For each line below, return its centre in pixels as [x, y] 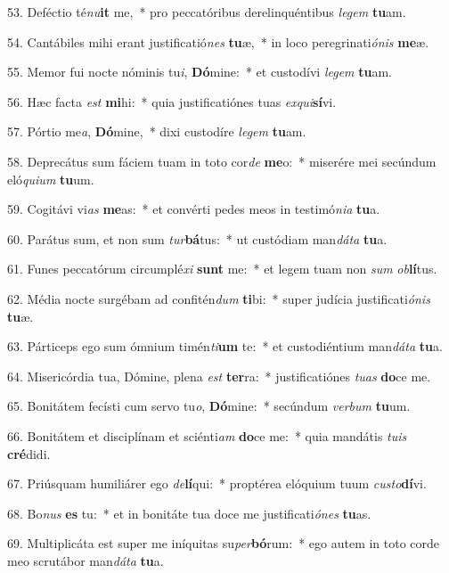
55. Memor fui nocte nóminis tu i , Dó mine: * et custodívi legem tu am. [200, 72]
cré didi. [29, 453]
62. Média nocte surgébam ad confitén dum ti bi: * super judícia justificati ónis [219, 298]
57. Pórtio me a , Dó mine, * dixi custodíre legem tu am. [157, 131]
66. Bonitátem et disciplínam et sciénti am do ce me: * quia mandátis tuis [207, 435]
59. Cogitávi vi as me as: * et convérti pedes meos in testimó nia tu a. [194, 209]
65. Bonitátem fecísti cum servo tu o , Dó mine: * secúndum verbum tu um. [209, 406]
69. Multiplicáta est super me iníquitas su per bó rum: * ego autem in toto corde [224, 543]
